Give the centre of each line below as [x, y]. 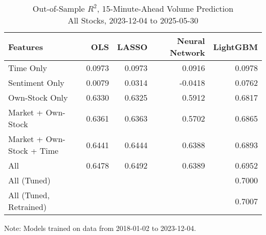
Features [26, 46]
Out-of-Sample [59, 8]
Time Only [28, 68]
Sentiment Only [36, 83]
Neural [191, 41]
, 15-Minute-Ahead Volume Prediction [165, 8]
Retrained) [27, 207]
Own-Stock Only [38, 97]
